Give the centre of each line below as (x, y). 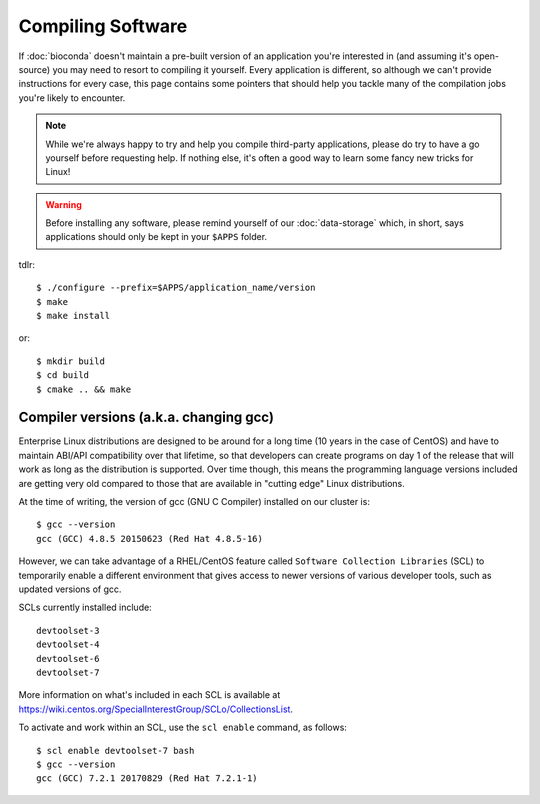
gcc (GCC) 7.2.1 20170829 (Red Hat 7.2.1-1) (147, 778)
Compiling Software (103, 26)
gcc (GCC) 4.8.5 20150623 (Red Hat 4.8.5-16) (150, 538)
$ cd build (63, 375)
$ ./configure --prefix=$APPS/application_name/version (176, 288)
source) (34, 69)
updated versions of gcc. (70, 589)
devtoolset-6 (68, 658)
